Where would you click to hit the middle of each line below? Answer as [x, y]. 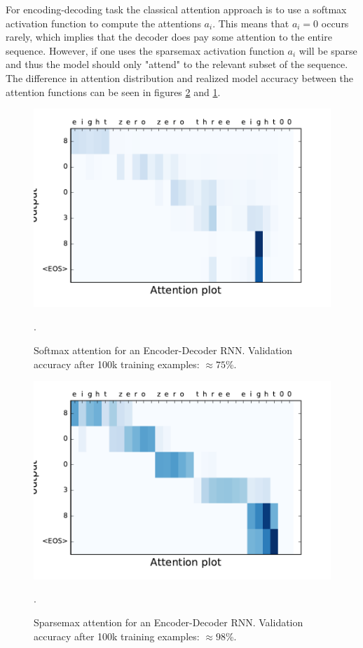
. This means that [251, 23]
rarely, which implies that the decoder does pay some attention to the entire [169, 37]
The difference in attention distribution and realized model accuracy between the [180, 77]
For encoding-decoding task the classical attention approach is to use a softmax [176, 9]
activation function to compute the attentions [103, 23]
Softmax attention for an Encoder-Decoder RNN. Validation [163, 350]
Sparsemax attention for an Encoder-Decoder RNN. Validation [169, 622]
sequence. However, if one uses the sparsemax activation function [145, 50]
